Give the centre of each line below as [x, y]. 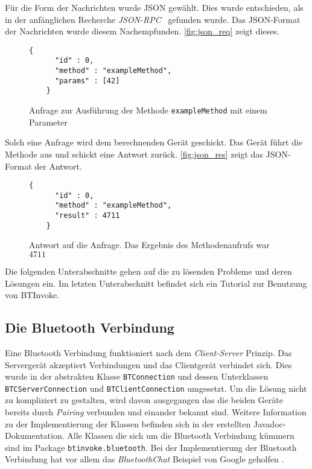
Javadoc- [269, 423]
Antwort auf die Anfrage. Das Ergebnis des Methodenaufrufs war [149, 245]
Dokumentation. [35, 436]
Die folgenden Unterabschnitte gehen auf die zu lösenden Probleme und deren [148, 271]
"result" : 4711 [87, 216]
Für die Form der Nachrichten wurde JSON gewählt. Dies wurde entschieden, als [154, 7]
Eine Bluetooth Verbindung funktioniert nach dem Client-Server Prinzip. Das [148, 352]
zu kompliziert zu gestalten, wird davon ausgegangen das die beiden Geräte [144, 400]
